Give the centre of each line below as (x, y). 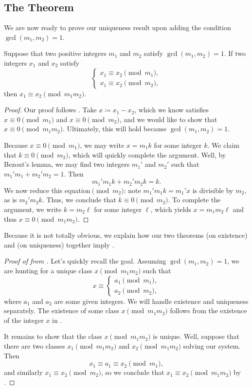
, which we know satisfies (171, 110)
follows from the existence (208, 310)
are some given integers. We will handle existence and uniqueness (151, 301)
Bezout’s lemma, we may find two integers (67, 164)
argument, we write (33, 209)
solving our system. (212, 345)
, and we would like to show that (168, 119)
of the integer (24, 320)
